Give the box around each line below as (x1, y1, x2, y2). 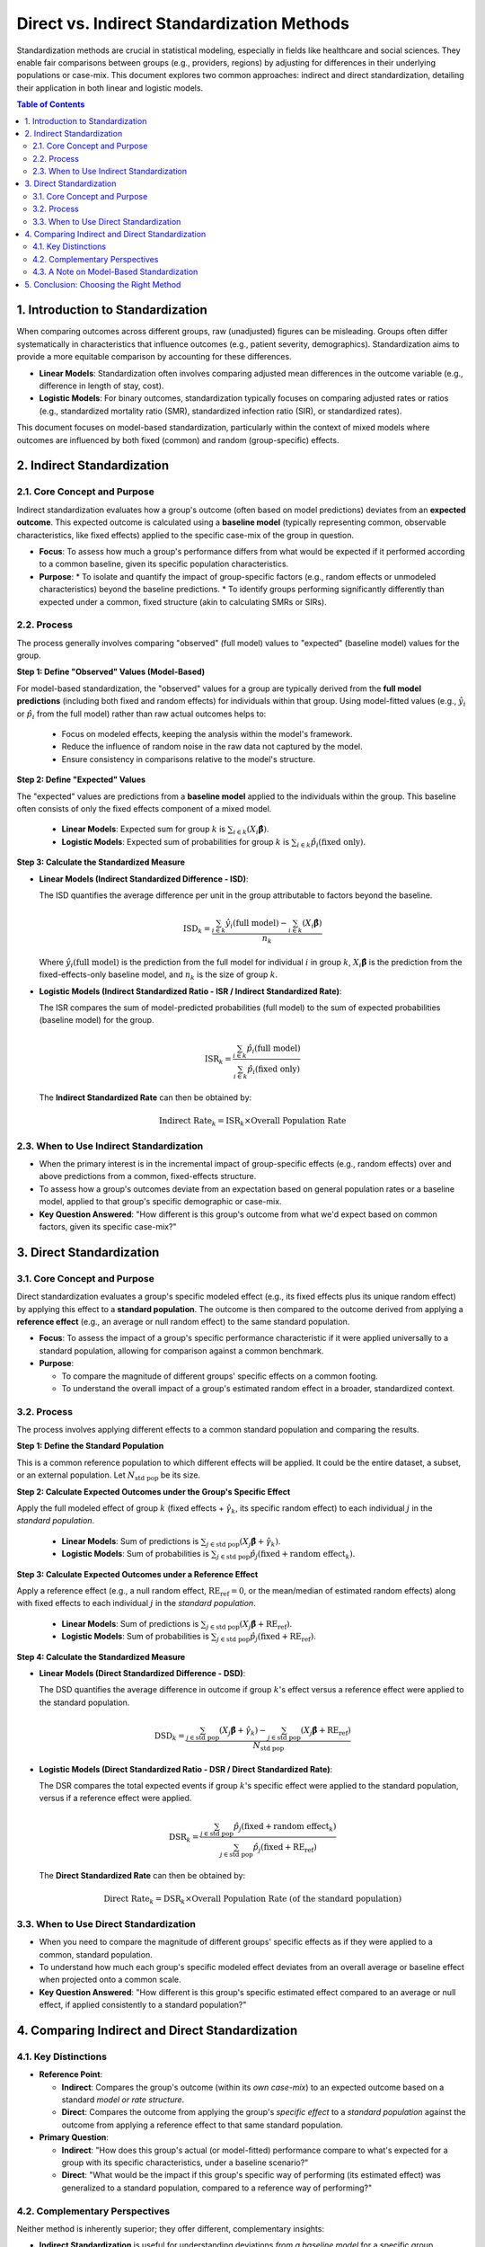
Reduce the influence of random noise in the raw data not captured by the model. (61, 742, 363, 752)
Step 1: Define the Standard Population (16, 1441, 164, 1452)
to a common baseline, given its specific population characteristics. (39, 558, 289, 570)
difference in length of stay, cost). (39, 380, 164, 391)
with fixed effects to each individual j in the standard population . (16, 1598, 256, 1609)
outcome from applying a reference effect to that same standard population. (61, 2119, 343, 2130)
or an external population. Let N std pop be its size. (16, 1470, 201, 1483)
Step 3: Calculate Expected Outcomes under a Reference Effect (16, 1568, 259, 1579)
